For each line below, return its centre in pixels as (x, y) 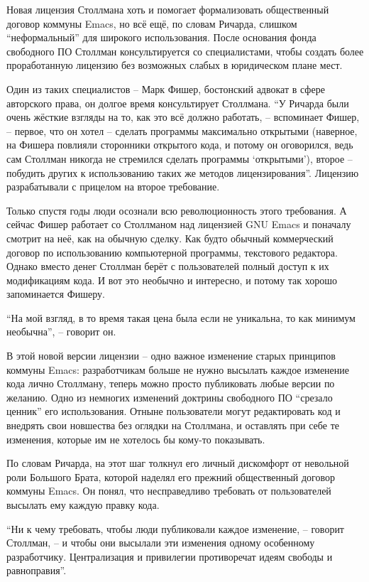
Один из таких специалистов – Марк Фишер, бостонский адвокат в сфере (166, 88)
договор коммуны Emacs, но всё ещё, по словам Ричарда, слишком (152, 23)
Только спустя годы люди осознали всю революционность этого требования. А (177, 210)
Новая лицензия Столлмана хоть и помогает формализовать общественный (168, 9)
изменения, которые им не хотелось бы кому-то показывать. (136, 439)
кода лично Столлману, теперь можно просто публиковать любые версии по (171, 383)
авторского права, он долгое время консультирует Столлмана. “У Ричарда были (178, 103)
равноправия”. (37, 570)
